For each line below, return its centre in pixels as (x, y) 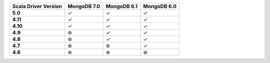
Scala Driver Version (37, 6)
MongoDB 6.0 (160, 6)
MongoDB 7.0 (84, 6)
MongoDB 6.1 (121, 6)
